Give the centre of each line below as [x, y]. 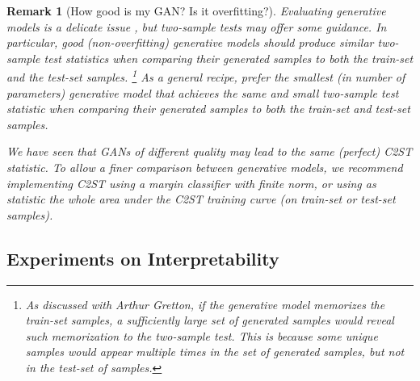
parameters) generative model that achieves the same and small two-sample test [203, 92]
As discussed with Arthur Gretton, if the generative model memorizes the [205, 304]
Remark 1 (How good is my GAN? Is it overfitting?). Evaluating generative [196, 10]
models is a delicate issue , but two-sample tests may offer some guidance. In [197, 26]
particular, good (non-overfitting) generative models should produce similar [190, 42]
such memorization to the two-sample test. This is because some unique [202, 335]
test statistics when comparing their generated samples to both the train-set [229, 58]
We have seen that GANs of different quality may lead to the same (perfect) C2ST [210, 151]
